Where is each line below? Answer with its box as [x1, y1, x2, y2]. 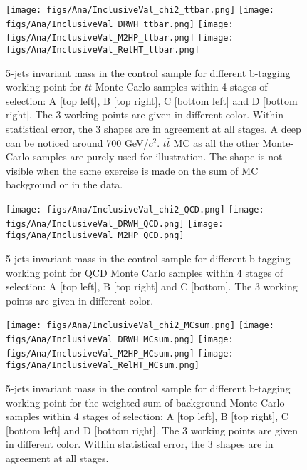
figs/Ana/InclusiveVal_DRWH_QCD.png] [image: [6, 218, 224, 229]
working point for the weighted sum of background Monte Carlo [6, 394, 285, 409]
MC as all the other [173, 135, 259, 150]
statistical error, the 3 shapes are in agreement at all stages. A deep [6, 121, 301, 136]
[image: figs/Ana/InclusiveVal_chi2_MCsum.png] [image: [6, 320, 274, 331]
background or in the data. [6, 177, 123, 192]
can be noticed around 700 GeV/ [6, 135, 149, 150]
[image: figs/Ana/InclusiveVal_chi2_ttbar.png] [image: [6, 5, 274, 15]
